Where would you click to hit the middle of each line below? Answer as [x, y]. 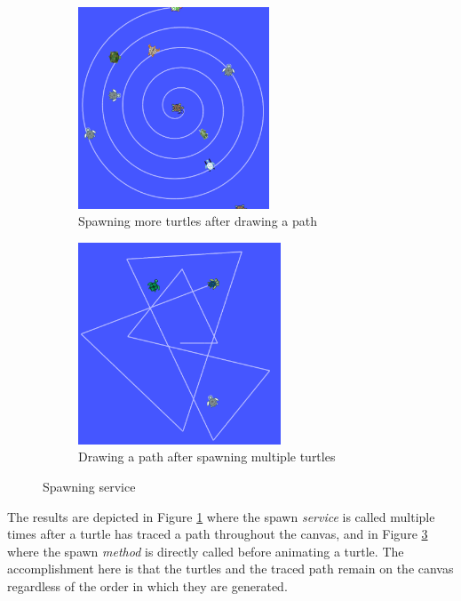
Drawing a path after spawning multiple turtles [207, 457]
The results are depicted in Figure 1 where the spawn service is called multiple [221, 516]
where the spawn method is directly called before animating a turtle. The [206, 551]
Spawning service [89, 486]
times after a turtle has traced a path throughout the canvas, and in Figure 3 [218, 534]
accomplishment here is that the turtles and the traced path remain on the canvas [230, 569]
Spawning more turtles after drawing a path [198, 221]
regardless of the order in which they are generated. [147, 585]
